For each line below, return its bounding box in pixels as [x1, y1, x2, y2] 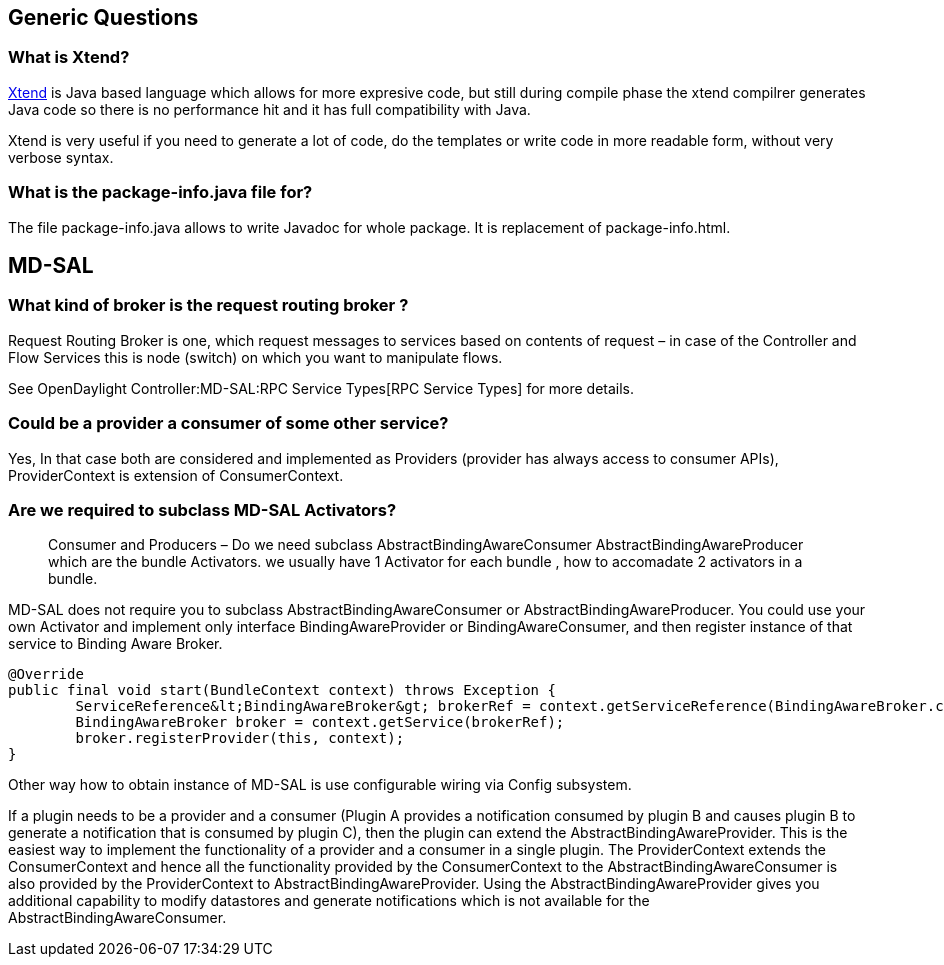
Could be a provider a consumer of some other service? [8, 413, 449, 434]
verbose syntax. [8, 148, 114, 166]
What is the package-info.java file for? [8, 182, 313, 203]
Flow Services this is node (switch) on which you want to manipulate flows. [8, 348, 503, 366]
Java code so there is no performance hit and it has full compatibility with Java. [8, 100, 531, 118]
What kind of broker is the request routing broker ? [8, 295, 409, 316]
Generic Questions [8, 5, 199, 30]
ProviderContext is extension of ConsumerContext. [8, 466, 344, 484]
